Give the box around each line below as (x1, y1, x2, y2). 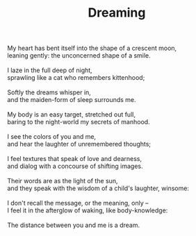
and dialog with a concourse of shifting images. (7, 162, 144, 171)
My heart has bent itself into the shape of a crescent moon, (7, 44, 177, 53)
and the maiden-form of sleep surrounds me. (7, 96, 137, 104)
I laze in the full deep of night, (7, 66, 92, 74)
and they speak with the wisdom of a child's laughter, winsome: (7, 184, 190, 192)
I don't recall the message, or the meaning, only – (7, 199, 149, 208)
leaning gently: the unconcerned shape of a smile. (7, 51, 151, 60)
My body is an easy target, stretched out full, (7, 110, 136, 119)
